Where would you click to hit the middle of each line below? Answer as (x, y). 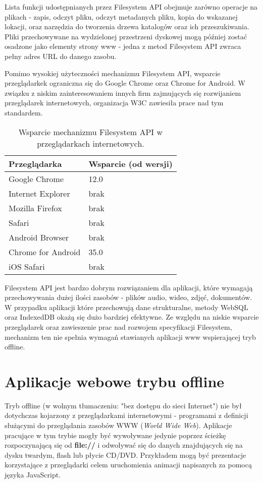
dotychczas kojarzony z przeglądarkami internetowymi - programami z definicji (126, 415)
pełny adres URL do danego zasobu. (61, 56)
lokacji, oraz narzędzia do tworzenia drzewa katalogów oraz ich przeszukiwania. (127, 26)
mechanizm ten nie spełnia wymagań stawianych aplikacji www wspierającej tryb (130, 337)
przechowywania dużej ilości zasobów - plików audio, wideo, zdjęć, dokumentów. (128, 297)
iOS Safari (27, 266)
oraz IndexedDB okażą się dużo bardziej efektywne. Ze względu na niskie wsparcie (132, 317)
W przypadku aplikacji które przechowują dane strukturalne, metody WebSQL (126, 307)
